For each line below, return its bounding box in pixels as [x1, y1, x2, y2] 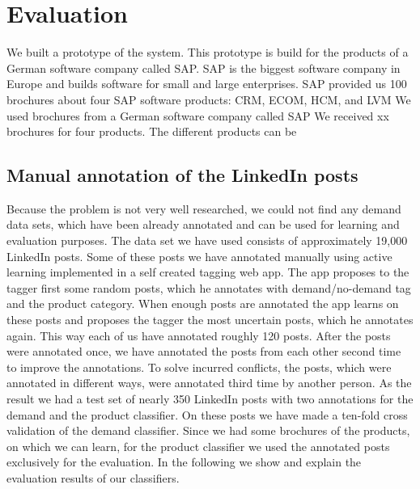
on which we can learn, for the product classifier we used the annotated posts [6, 437, 390, 454]
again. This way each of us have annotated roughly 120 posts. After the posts [6, 327, 391, 344]
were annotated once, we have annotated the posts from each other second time [6, 343, 401, 360]
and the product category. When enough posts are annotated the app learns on [6, 295, 399, 312]
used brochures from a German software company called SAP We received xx [6, 107, 389, 124]
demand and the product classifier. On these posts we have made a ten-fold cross [6, 406, 408, 423]
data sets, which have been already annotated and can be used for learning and [6, 216, 400, 233]
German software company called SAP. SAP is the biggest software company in [6, 59, 401, 76]
